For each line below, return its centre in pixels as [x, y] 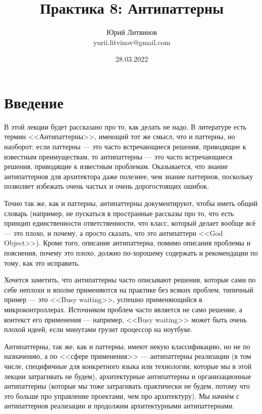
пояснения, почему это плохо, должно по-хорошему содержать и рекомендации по [131, 252]
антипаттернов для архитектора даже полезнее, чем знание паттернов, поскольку [129, 176]
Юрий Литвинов [132, 32]
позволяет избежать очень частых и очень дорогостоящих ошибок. [107, 186]
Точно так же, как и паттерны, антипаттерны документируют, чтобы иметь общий [131, 203]
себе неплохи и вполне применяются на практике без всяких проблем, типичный [129, 289]
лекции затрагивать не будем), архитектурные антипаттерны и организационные [128, 376]
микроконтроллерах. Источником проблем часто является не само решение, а [123, 309]
